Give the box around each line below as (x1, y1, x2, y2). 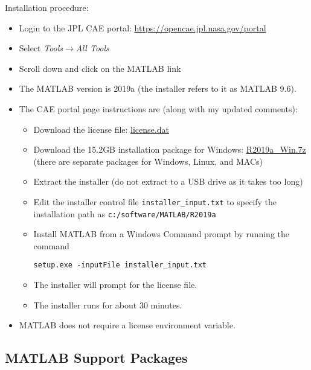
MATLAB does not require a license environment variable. (19, 319, 236, 331)
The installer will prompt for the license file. (33, 278, 197, 291)
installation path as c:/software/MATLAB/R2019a (33, 207, 216, 220)
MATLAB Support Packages (5, 348, 188, 367)
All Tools (75, 42, 109, 54)
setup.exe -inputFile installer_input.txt (33, 261, 207, 270)
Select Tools (19, 42, 63, 54)
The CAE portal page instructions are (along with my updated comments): (19, 102, 298, 115)
